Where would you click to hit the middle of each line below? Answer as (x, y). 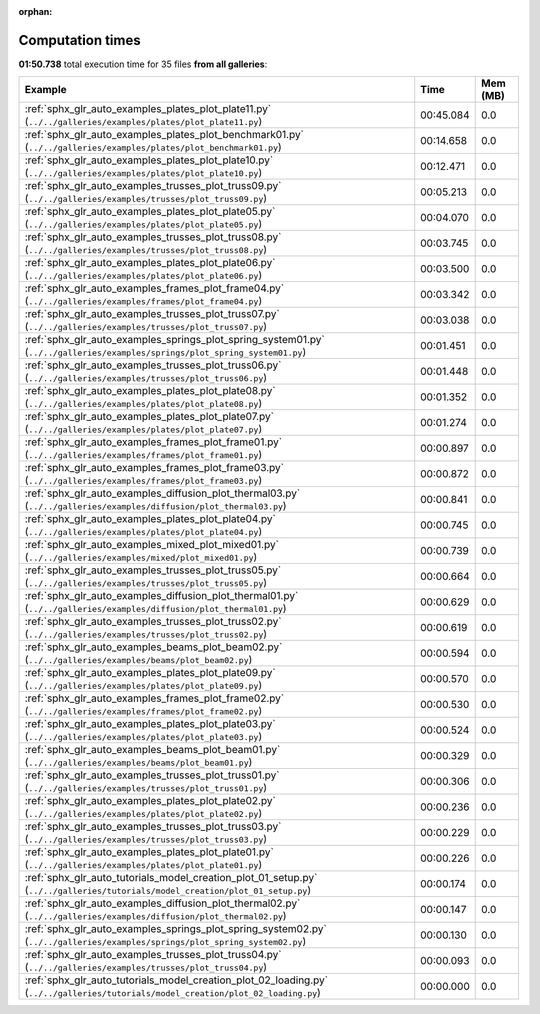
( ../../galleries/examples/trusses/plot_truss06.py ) (146, 378)
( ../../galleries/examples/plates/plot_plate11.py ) (143, 122)
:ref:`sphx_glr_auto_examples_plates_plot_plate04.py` (150, 519)
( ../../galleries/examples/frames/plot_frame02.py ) (143, 711)
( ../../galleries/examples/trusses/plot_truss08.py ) (146, 250)
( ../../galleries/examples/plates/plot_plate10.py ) (143, 173)
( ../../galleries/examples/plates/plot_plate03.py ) (143, 737)
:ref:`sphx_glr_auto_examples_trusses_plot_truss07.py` (152, 314)
